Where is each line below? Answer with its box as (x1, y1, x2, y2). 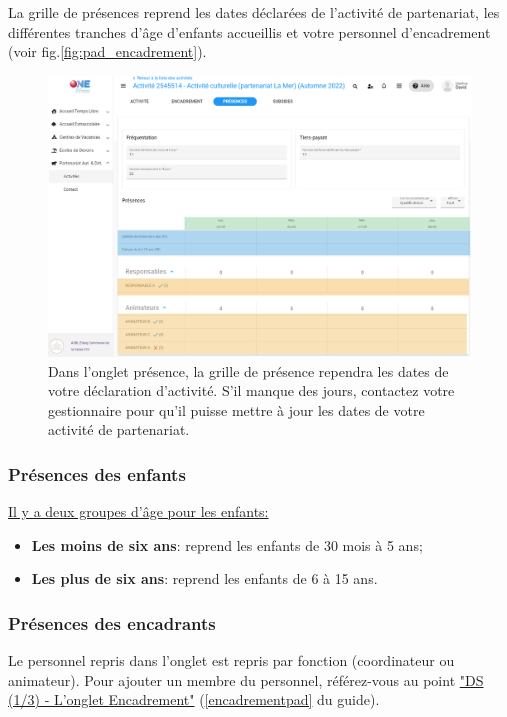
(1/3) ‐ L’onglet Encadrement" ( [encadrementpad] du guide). (8, 689, 380, 710)
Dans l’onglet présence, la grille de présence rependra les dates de (48, 360, 449, 381)
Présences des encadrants (8, 610, 216, 635)
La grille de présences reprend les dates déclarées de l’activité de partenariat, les (8, 2, 500, 22)
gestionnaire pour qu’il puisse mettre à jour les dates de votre (48, 399, 425, 420)
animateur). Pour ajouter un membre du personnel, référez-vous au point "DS (8, 669, 484, 690)
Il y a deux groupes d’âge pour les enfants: (8, 501, 269, 522)
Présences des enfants (8, 461, 186, 486)
